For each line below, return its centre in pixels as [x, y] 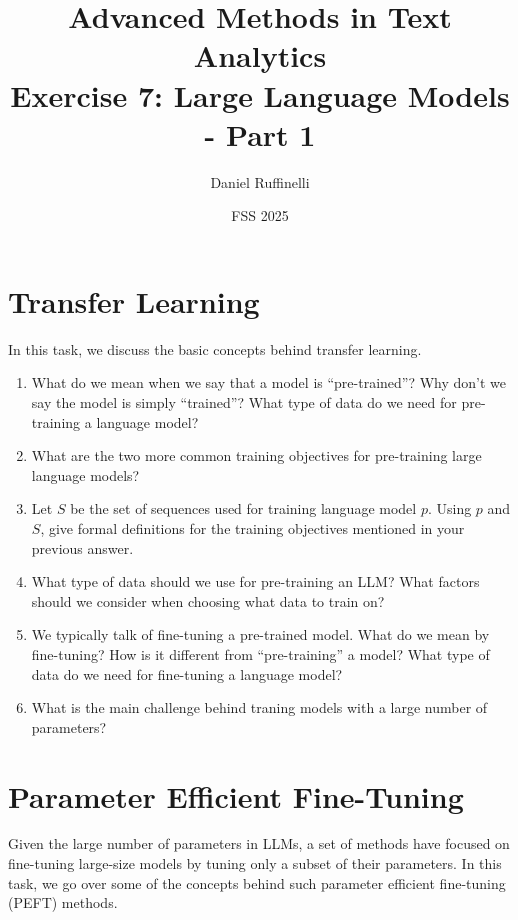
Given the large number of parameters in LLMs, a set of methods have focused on [259, 843]
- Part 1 [260, 133]
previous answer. [82, 547]
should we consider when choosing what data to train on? [208, 600]
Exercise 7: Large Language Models [260, 94]
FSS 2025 [260, 215]
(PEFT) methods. [63, 902]
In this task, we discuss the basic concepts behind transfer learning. [215, 348]
